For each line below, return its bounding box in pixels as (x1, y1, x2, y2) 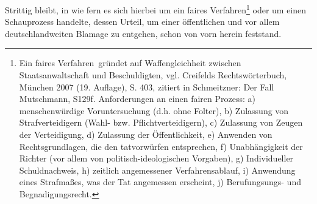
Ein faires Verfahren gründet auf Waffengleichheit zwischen (19, 56, 241, 69)
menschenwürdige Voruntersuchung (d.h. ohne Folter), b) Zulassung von (19, 104, 289, 117)
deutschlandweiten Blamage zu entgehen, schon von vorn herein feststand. (5, 27, 282, 39)
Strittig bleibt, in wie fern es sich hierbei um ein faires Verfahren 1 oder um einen (5, 2, 307, 16)
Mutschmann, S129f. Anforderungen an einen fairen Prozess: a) (19, 92, 255, 105)
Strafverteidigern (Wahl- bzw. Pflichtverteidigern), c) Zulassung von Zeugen (19, 116, 303, 129)
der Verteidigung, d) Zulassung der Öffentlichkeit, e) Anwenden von (19, 128, 272, 140)
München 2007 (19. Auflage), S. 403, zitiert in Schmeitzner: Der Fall (19, 80, 274, 93)
